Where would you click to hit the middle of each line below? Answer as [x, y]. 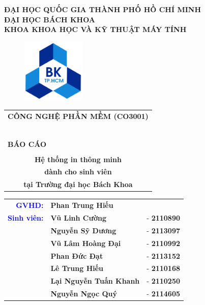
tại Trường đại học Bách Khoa [78, 184]
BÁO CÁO [27, 144]
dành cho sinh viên [78, 172]
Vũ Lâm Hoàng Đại [86, 243]
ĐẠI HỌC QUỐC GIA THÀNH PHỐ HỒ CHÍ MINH [103, 9]
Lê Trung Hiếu [77, 268]
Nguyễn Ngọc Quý [84, 294]
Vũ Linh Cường [78, 217]
